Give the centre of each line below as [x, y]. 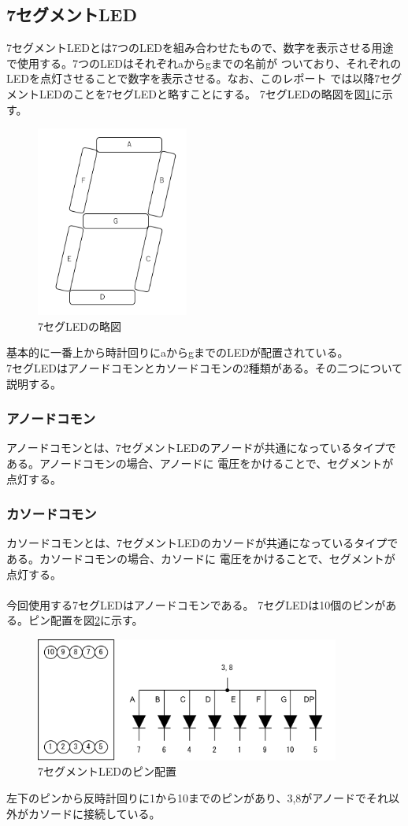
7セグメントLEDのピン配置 [107, 771]
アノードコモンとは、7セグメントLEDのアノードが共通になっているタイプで [201, 448]
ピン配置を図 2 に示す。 [85, 620]
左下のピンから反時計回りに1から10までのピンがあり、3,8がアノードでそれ [198, 798]
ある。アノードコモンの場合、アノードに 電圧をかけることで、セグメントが [200, 463]
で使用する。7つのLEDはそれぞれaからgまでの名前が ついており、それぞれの [204, 63]
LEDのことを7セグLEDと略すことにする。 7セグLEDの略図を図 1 [205, 93]
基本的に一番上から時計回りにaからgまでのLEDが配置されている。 [178, 352]
